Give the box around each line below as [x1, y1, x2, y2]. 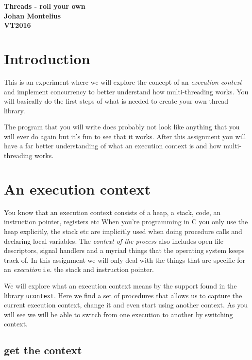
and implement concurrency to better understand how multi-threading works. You [4, 86, 249, 96]
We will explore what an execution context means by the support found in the [4, 280, 237, 290]
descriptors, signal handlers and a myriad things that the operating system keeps [4, 245, 245, 255]
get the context [4, 342, 82, 358]
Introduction [4, 48, 90, 68]
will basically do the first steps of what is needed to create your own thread [4, 96, 229, 106]
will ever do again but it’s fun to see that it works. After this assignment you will [4, 131, 246, 141]
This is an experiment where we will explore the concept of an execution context [4, 76, 242, 87]
